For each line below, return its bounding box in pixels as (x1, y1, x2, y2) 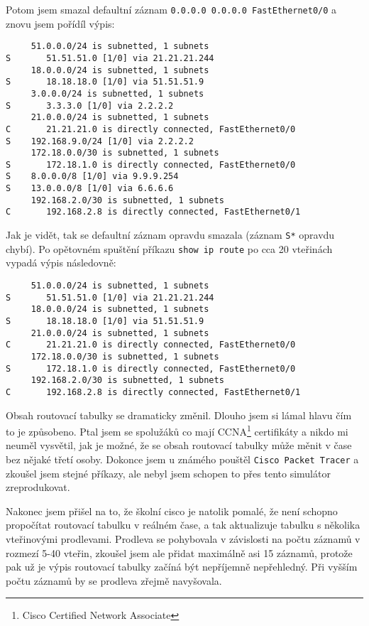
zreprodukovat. (6, 480, 70, 495)
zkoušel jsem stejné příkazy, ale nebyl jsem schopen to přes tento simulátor (6, 465, 331, 480)
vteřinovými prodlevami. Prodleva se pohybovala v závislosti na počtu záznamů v (6, 531, 360, 546)
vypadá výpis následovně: (6, 255, 116, 270)
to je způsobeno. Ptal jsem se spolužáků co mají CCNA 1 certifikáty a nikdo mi (6, 422, 348, 438)
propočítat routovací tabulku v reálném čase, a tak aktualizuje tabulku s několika (6, 517, 360, 532)
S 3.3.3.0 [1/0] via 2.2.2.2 (6, 100, 174, 111)
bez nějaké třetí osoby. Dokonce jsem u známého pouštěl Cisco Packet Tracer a (6, 452, 359, 466)
